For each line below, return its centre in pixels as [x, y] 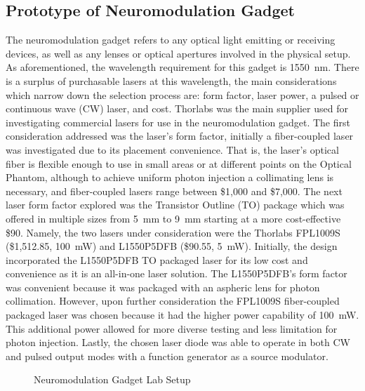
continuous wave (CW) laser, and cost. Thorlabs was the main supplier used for [177, 108]
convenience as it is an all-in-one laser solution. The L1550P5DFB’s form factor [177, 273]
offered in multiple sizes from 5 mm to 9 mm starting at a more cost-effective [173, 218]
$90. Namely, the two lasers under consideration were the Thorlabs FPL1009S [173, 232]
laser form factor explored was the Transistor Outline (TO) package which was [175, 205]
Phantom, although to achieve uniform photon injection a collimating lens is [170, 177]
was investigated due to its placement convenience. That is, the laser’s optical [172, 149]
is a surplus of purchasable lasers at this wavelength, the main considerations [171, 80]
